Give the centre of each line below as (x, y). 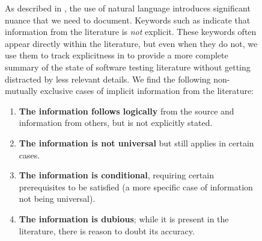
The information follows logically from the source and (126, 111)
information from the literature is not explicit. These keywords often (131, 32)
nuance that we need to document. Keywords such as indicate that (128, 20)
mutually (21, 91)
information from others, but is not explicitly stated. (116, 123)
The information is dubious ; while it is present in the (124, 218)
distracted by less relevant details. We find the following (108, 79)
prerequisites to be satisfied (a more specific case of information (136, 186)
